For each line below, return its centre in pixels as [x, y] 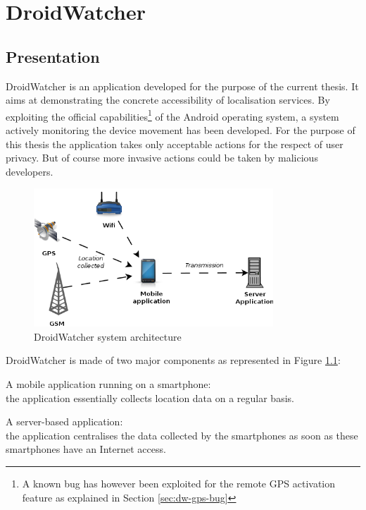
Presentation [53, 56]
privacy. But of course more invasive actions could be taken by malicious [162, 158]
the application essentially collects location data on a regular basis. [150, 397]
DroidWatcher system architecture [108, 336]
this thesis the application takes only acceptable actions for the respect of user [175, 144]
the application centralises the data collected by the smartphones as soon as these [182, 435]
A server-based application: [64, 421]
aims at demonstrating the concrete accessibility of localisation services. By [168, 100]
